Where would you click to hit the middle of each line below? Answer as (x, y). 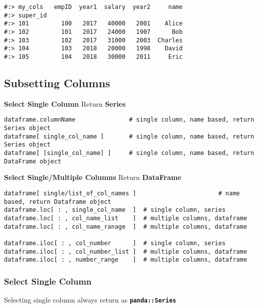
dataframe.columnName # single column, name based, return (129, 120)
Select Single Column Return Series (65, 103)
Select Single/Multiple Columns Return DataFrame (93, 177)
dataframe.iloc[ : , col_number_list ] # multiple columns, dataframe (126, 251)
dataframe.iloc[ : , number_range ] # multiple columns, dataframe (126, 260)
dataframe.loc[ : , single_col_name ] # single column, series (115, 210)
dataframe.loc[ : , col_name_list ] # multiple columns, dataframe (126, 218)
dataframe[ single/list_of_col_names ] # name (122, 193)
